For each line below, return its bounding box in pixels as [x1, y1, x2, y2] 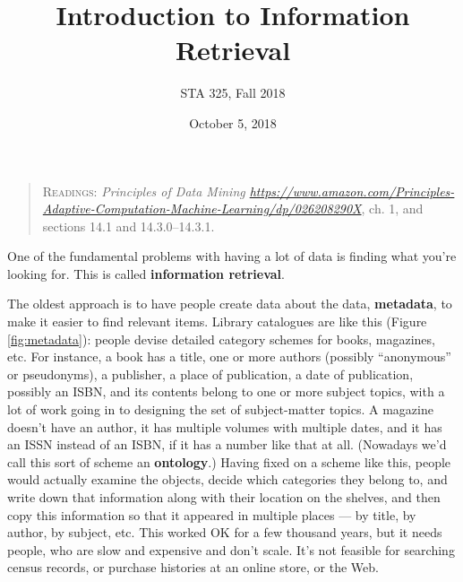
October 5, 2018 [189, 113, 277, 132]
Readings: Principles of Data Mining [42, 181, 245, 200]
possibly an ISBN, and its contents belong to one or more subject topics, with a [7, 382, 445, 401]
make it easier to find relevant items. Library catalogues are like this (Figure [7, 312, 427, 331]
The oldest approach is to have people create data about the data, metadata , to [7, 294, 452, 313]
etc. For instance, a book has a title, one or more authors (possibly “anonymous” [7, 347, 451, 366]
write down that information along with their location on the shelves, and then [7, 488, 441, 506]
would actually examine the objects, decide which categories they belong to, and [7, 470, 448, 489]
